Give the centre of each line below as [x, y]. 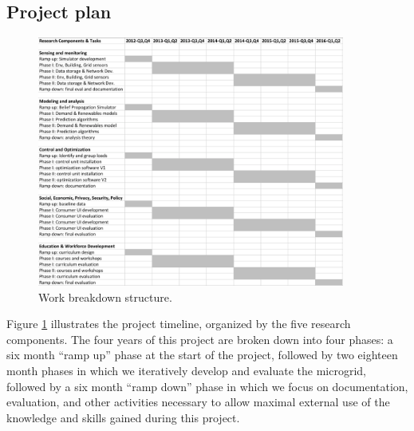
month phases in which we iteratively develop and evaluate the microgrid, [186, 370]
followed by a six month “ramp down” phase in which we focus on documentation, [207, 386]
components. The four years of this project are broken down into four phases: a [200, 339]
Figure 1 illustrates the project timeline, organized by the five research [179, 324]
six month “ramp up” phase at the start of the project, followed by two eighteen [202, 355]
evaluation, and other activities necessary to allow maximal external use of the [198, 402]
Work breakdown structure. [105, 297]
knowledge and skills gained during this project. [123, 417]
